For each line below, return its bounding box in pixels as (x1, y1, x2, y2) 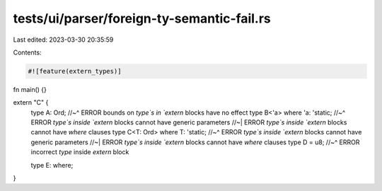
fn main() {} (13, 85, 47, 93)
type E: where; (30, 161, 74, 169)
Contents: (13, 48, 42, 57)
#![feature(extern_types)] (28, 67, 122, 75)
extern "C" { (13, 98, 49, 107)
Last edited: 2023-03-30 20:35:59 (13, 35, 114, 44)
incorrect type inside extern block (30, 148, 129, 156)
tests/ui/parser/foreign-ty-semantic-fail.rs (13, 11, 272, 26)
